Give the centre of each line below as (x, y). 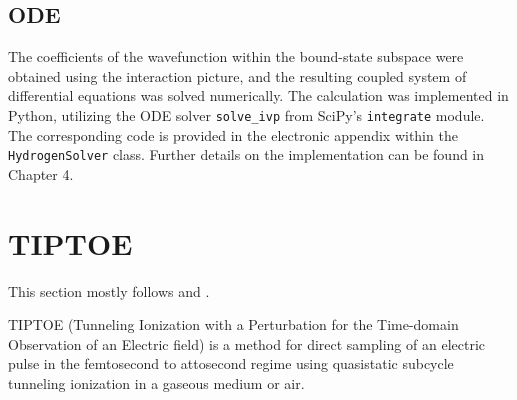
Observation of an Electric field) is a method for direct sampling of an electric (247, 343)
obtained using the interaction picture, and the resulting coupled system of (237, 75)
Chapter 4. (41, 173)
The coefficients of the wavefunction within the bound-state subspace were (236, 56)
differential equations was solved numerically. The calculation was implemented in (258, 95)
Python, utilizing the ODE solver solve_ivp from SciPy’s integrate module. (246, 114)
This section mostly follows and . (109, 290)
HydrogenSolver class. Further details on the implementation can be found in (246, 154)
